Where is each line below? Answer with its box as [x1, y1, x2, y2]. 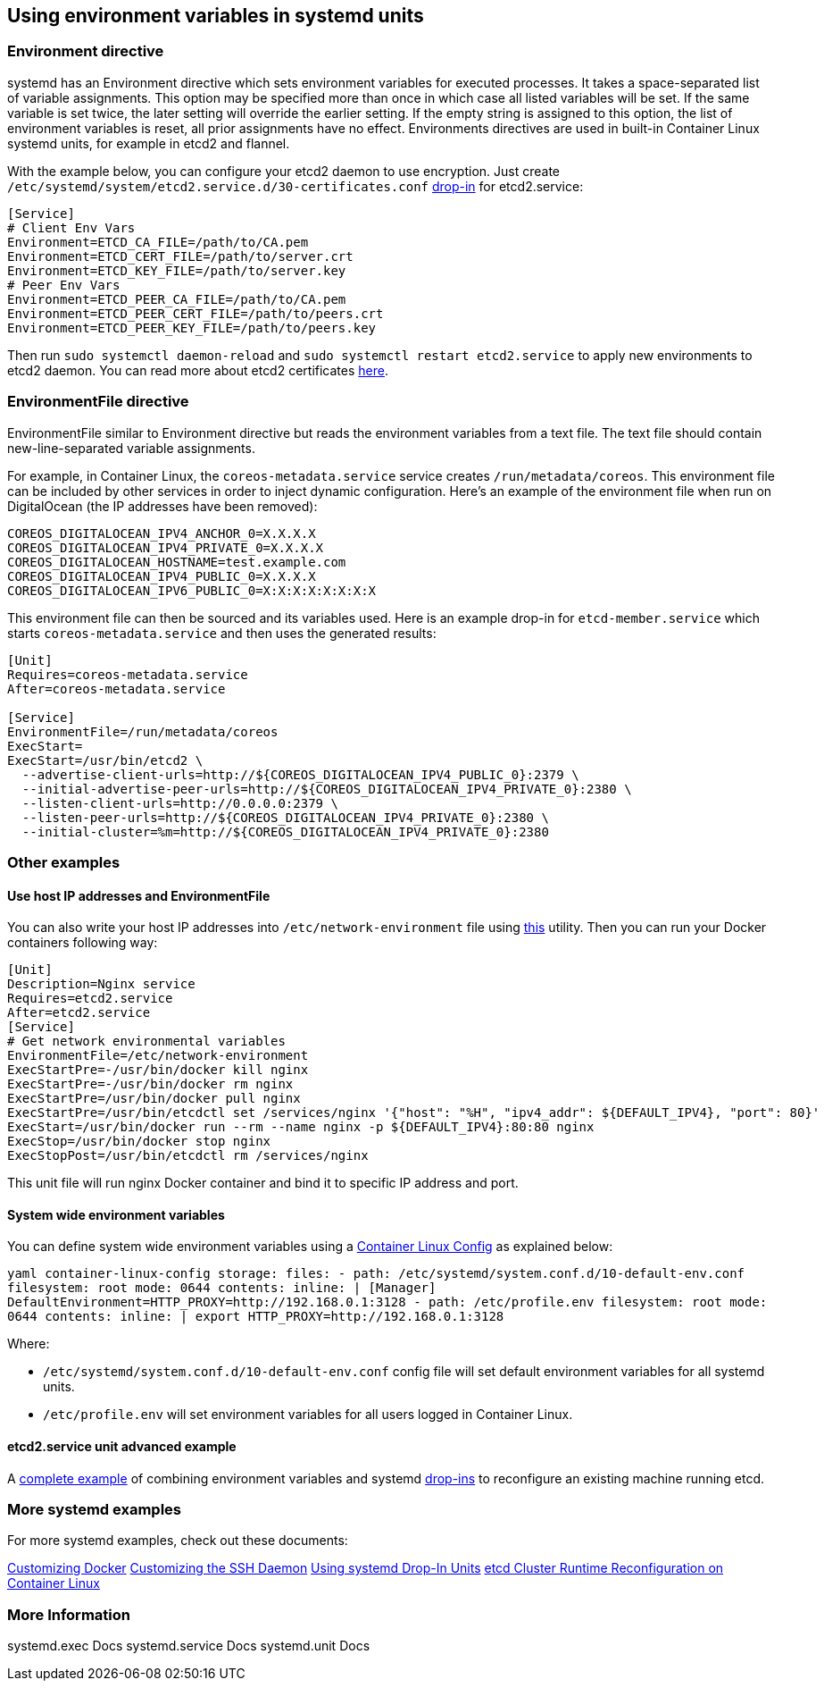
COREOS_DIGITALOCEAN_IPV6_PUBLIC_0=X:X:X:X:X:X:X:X [7, 583, 377, 598]
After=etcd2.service [7, 1005, 151, 1020]
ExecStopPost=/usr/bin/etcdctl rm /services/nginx [7, 1148, 369, 1163]
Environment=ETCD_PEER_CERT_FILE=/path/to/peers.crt [7, 306, 384, 321]
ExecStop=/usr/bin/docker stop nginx [7, 1134, 271, 1149]
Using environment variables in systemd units [7, 4, 424, 27]
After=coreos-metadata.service [7, 681, 226, 696]
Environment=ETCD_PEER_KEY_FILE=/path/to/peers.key [7, 320, 377, 335]
